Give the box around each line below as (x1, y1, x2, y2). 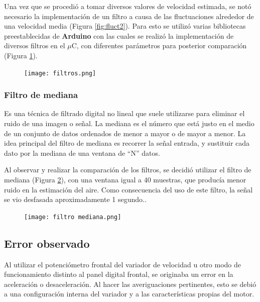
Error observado (4, 235, 90, 251)
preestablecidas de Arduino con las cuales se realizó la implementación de (4, 30, 234, 41)
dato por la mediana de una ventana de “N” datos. (4, 147, 160, 158)
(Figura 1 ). (4, 50, 38, 60)
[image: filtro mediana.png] (24, 213, 121, 221)
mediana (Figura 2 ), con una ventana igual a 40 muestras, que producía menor (4, 174, 246, 184)
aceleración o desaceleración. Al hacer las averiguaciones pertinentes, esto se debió (4, 278, 256, 289)
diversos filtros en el (4, 40, 65, 51)
